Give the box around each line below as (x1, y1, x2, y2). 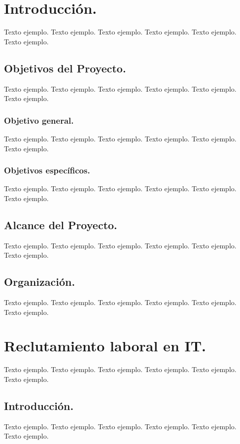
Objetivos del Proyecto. (4, 60, 126, 75)
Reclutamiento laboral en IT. (4, 336, 206, 356)
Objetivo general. (4, 114, 74, 126)
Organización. (4, 274, 75, 289)
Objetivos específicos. (4, 164, 90, 176)
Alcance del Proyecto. (4, 217, 117, 232)
